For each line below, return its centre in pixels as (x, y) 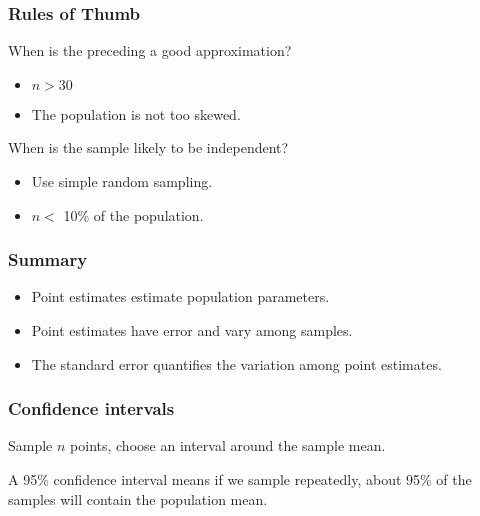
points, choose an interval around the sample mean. (228, 445)
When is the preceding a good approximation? (150, 50)
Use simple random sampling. (122, 181)
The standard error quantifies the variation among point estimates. (236, 363)
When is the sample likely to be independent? (148, 147)
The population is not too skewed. (136, 113)
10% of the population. (133, 214)
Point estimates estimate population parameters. (180, 296)
